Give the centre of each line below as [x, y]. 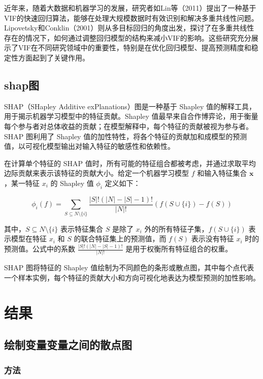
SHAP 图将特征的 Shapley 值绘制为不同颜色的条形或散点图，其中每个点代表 [129, 267]
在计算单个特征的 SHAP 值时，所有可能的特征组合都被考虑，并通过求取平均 [130, 163]
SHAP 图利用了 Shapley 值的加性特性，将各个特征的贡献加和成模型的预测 [126, 136]
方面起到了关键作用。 [54, 57]
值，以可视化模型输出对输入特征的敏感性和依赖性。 [89, 146]
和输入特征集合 [222, 173]
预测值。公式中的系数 [40, 249]
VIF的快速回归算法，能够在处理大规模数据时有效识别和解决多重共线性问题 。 [131, 18]
